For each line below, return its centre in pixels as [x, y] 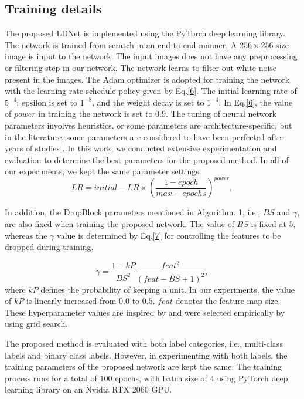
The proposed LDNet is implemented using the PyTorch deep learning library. [145, 33]
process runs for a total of [51, 378]
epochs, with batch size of [161, 378]
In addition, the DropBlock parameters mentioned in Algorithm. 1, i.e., [133, 212]
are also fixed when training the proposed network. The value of [119, 224]
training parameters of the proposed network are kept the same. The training [144, 366]
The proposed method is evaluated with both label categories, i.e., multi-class [144, 344]
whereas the [26, 235]
